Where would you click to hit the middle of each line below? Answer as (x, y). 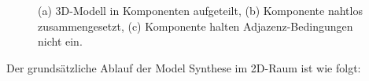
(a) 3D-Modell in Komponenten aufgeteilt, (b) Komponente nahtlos (200, 10)
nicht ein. (60, 41)
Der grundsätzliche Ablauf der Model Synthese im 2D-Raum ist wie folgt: (184, 67)
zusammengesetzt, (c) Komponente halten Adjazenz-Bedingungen (196, 26)
